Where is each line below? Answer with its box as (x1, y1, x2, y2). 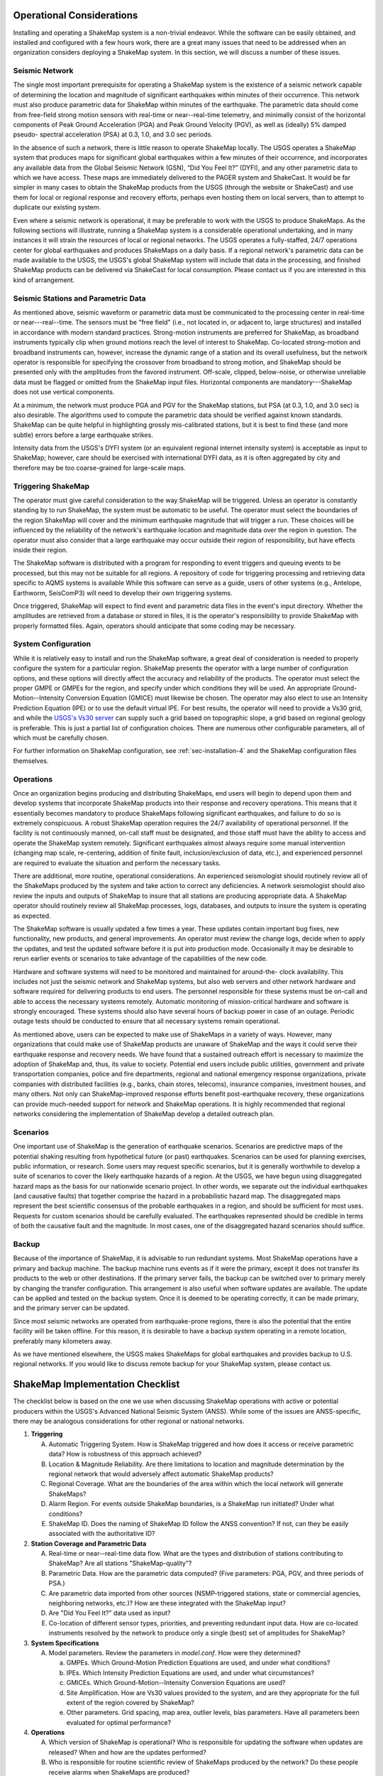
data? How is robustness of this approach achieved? (48, 1450, 202, 1458)
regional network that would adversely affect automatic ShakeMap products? (48, 1469, 274, 1478)
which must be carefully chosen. (13, 733, 109, 742)
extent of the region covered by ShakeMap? (66, 1698, 194, 1706)
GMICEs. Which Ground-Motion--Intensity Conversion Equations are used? (66, 1679, 286, 1687)
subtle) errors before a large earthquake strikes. (13, 431, 154, 439)
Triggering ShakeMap (13, 481, 90, 491)
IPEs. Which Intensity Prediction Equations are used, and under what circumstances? (66, 1668, 315, 1677)
